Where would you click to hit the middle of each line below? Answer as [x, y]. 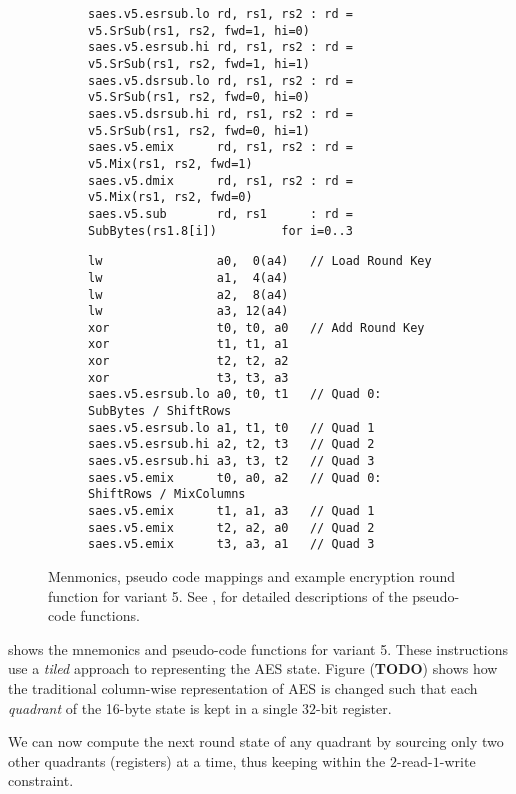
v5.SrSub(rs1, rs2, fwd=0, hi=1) [199, 130]
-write [457, 760]
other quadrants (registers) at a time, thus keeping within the [197, 760]
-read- [414, 760]
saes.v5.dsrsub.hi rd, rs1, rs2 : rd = [220, 113]
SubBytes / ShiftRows [160, 411]
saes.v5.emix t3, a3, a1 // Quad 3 [231, 544]
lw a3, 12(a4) [188, 311]
